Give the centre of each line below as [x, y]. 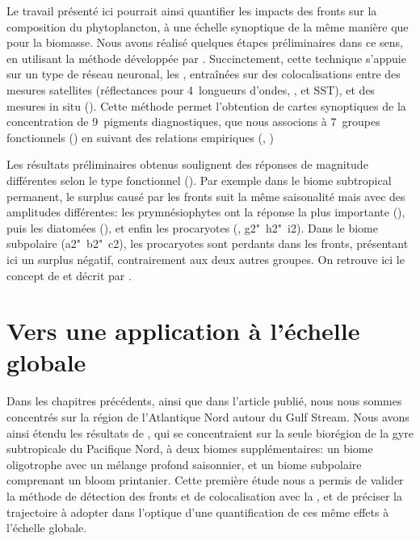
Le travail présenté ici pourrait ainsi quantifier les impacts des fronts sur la [192, 10]
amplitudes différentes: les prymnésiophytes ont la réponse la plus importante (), [206, 212]
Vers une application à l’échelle [183, 331]
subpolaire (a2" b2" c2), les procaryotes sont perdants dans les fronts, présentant [208, 243]
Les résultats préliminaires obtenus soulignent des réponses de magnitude [187, 164]
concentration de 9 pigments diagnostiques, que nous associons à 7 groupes [193, 122]
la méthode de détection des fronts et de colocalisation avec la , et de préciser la [204, 495]
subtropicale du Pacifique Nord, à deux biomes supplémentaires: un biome [190, 449]
